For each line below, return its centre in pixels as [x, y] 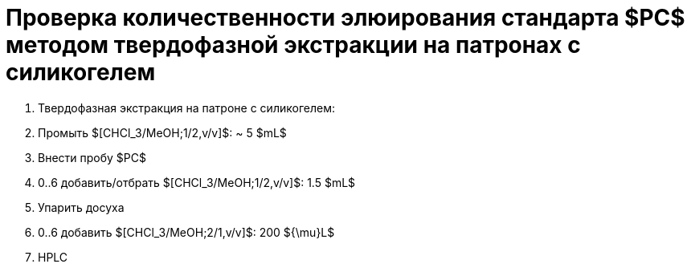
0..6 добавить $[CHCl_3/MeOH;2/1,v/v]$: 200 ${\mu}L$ [186, 232]
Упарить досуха [81, 207]
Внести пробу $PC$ [92, 157]
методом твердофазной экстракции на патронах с [293, 45]
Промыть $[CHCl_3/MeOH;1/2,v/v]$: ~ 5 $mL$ [162, 132]
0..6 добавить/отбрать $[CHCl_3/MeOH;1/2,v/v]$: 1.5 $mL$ [197, 182]
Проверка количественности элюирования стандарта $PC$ [345, 18]
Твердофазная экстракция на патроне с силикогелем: [186, 108]
